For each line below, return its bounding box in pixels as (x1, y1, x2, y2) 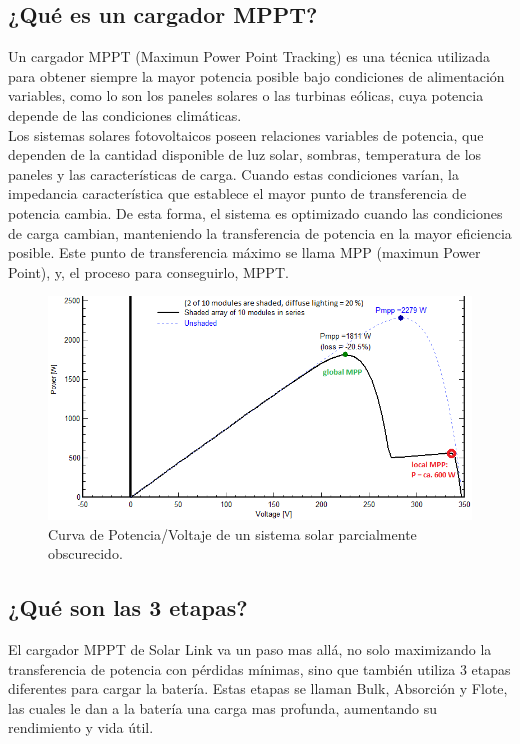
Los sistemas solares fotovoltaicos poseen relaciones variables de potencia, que (8, 124, 484, 145)
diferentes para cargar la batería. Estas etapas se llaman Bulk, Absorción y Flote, (8, 678, 508, 699)
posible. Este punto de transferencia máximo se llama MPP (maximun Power (8, 242, 481, 263)
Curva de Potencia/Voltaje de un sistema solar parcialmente (48, 523, 417, 544)
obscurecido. (48, 543, 123, 564)
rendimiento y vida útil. (8, 717, 154, 738)
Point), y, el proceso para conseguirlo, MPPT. (8, 261, 289, 282)
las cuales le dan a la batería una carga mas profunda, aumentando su (8, 697, 437, 718)
